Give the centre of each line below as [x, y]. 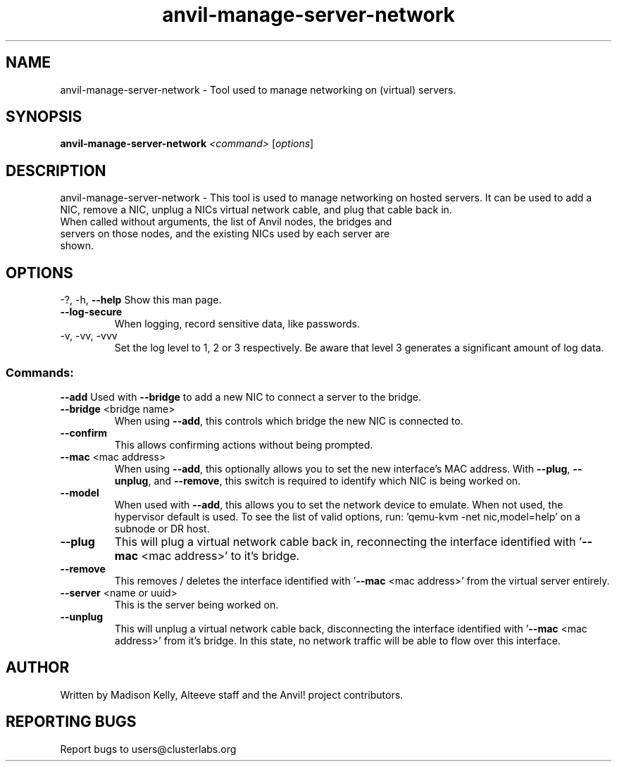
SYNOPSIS [44, 117]
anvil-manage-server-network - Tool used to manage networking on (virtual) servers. [258, 89]
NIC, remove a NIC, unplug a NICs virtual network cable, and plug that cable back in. [256, 210]
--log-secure [91, 312]
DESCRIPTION [56, 170]
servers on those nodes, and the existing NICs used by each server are [225, 234]
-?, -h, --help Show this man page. [141, 300]
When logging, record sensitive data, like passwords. [237, 324]
